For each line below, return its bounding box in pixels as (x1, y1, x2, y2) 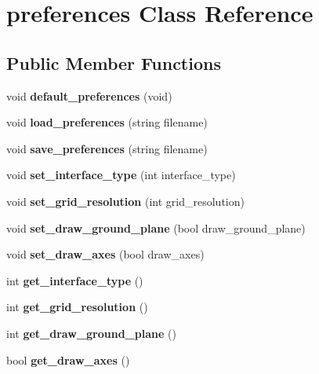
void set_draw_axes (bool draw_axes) (6, 246, 205, 262)
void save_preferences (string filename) (6, 140, 208, 156)
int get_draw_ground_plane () (6, 324, 176, 341)
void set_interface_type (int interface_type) (6, 167, 236, 183)
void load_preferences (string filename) (6, 114, 208, 130)
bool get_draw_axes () (6, 351, 130, 368)
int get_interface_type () (6, 272, 143, 288)
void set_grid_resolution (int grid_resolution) (6, 192, 245, 209)
